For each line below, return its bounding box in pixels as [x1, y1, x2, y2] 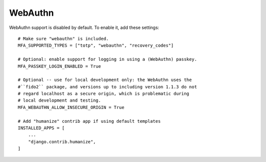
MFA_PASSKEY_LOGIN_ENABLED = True [18, 63, 101, 69]
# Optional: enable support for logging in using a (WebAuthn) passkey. [18, 56, 197, 62]
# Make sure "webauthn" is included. [18, 36, 109, 41]
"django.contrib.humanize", [28, 139, 96, 144]
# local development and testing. [18, 98, 101, 103]
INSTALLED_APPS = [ [18, 125, 65, 131]
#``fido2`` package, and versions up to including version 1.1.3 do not [18, 84, 197, 89]
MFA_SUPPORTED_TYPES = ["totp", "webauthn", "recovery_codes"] [18, 43, 174, 49]
